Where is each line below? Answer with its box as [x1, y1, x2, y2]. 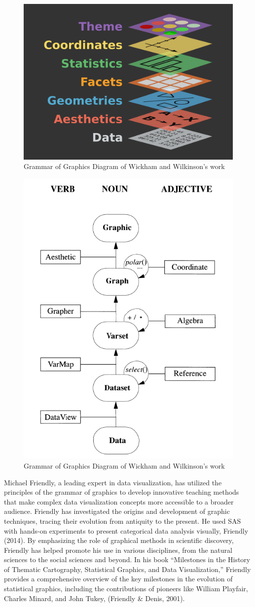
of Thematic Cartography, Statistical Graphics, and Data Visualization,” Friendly [4, 564, 251, 574]
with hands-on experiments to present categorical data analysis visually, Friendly [4, 525, 249, 536]
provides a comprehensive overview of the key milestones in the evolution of [4, 573, 233, 584]
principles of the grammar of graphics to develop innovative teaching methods [4, 487, 239, 497]
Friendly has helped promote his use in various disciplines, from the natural [4, 544, 232, 555]
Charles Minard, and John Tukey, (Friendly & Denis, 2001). [4, 593, 185, 603]
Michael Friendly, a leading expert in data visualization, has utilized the [4, 477, 222, 487]
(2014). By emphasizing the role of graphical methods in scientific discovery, [4, 535, 234, 545]
